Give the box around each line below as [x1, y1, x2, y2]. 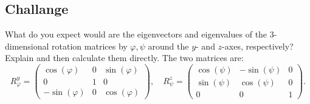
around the [148, 39, 189, 52]
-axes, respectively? [222, 39, 294, 52]
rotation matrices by [52, 39, 128, 52]
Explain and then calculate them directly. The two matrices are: [5, 51, 244, 64]
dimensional [5, 39, 49, 52]
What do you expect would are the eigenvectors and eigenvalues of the [5, 28, 267, 41]
